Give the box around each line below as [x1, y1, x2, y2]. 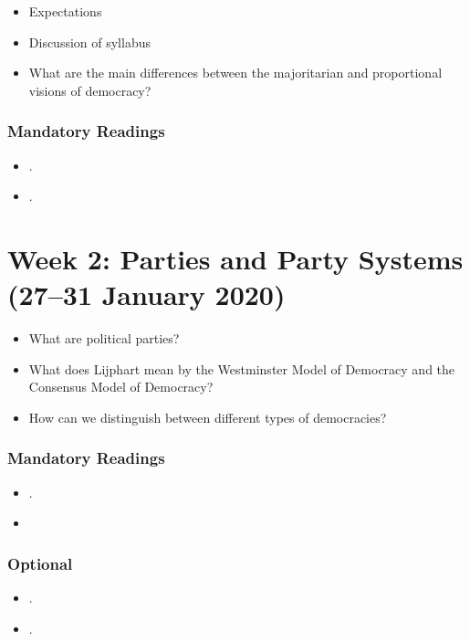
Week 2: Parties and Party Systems [7, 239, 464, 277]
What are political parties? [28, 329, 180, 348]
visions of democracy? [28, 80, 151, 100]
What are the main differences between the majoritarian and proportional [28, 63, 443, 82]
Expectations [28, 2, 102, 20]
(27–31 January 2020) [7, 276, 286, 313]
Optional [7, 552, 73, 574]
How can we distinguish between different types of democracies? [28, 407, 387, 426]
